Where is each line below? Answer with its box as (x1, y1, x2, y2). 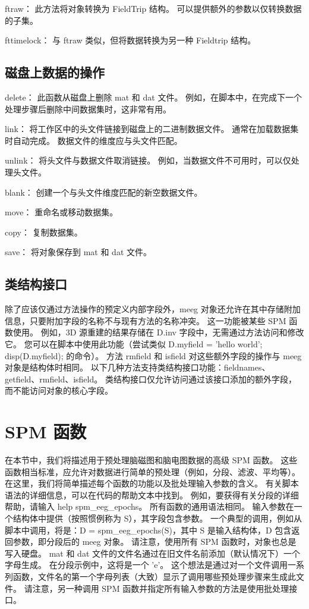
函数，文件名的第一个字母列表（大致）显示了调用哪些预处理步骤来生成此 (12, 570, 296, 582)
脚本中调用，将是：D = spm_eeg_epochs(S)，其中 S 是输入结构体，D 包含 (5, 523, 292, 536)
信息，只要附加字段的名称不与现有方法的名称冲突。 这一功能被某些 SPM (5, 314, 286, 327)
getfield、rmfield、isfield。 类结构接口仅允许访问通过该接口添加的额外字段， (5, 372, 297, 385)
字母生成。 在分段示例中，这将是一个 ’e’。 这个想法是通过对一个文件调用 (5, 558, 288, 571)
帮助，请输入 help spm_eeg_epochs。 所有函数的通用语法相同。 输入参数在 (5, 500, 294, 513)
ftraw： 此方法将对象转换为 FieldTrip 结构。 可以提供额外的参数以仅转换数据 (5, 2, 302, 14)
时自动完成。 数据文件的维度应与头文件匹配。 (5, 134, 182, 146)
